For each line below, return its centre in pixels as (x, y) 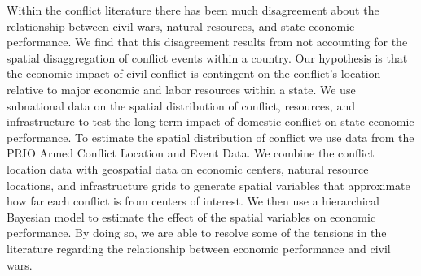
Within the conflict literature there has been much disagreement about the (193, 10)
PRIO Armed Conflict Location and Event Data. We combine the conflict (191, 153)
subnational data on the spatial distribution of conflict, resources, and (181, 105)
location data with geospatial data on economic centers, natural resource (188, 168)
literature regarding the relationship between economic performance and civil (199, 248)
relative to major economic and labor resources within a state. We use (181, 89)
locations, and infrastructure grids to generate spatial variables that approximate (208, 185)
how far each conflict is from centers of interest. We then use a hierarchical (193, 201)
